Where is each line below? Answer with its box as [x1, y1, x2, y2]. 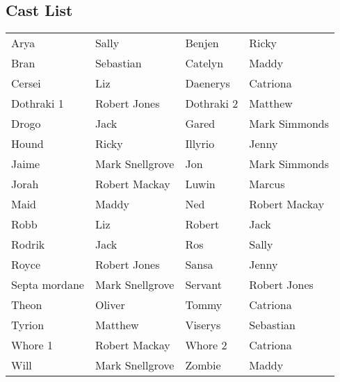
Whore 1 [11, 337, 54, 354]
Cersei [11, 75, 41, 92]
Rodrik [11, 236, 45, 253]
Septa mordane [11, 276, 84, 293]
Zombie [185, 357, 221, 374]
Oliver [95, 297, 125, 313]
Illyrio [185, 135, 215, 152]
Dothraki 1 [11, 95, 64, 112]
